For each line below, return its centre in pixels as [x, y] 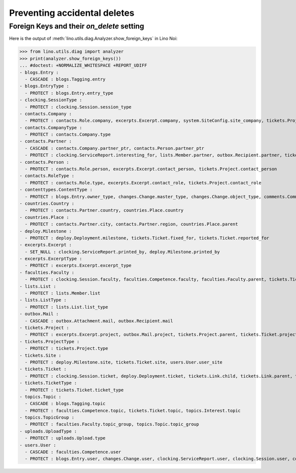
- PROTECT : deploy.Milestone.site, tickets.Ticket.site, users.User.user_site [124, 362]
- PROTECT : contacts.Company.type [68, 135]
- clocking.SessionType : [51, 100]
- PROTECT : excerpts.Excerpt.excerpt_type [78, 266]
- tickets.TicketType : [48, 383]
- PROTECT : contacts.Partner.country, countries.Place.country [104, 210]
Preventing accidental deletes [72, 13]
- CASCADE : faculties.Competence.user [73, 452]
